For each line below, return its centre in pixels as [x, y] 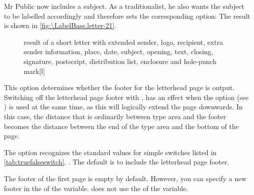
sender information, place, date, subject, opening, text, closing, [118, 51]
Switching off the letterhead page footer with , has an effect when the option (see [126, 97]
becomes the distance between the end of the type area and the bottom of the [121, 126]
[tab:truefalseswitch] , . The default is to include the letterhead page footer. [117, 162]
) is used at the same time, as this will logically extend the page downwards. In [124, 107]
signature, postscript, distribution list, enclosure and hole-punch [120, 61]
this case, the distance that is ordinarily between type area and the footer [115, 116]
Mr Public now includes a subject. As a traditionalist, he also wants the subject [124, 6]
